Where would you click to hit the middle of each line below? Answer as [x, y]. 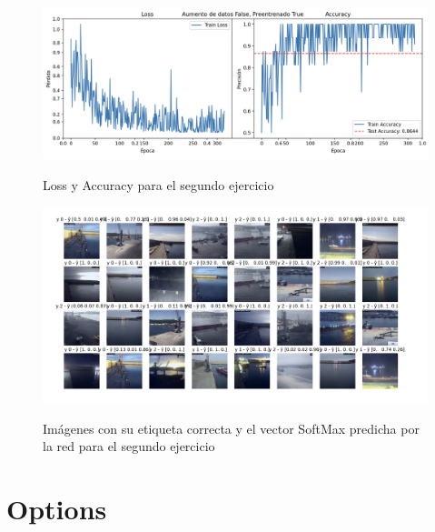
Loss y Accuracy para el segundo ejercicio [158, 184]
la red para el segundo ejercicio [129, 446]
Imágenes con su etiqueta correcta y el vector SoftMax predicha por [231, 428]
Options [57, 509]
